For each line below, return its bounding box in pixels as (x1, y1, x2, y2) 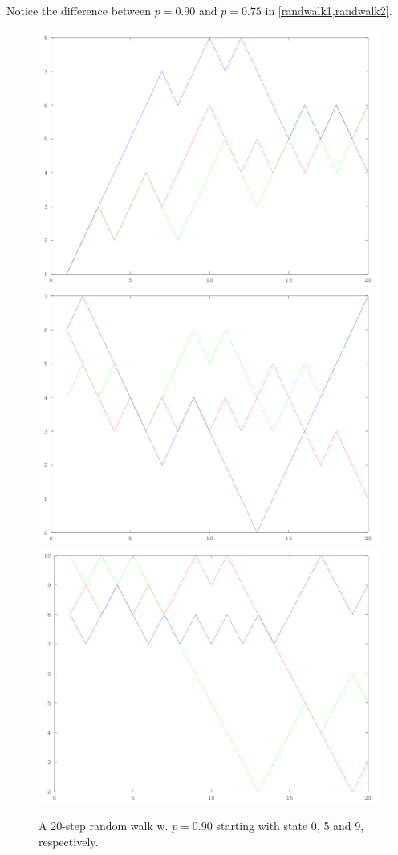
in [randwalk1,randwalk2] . (265, 2, 392, 18)
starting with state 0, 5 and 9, (216, 817, 364, 834)
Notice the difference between (6, 2, 152, 18)
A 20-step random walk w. (39, 817, 169, 834)
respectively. (39, 833, 99, 849)
